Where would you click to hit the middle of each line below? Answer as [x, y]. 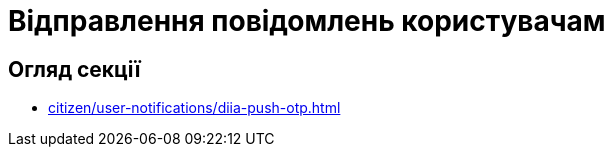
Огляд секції [74, 69]
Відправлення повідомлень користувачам [307, 21]
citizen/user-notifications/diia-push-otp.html [194, 108]
